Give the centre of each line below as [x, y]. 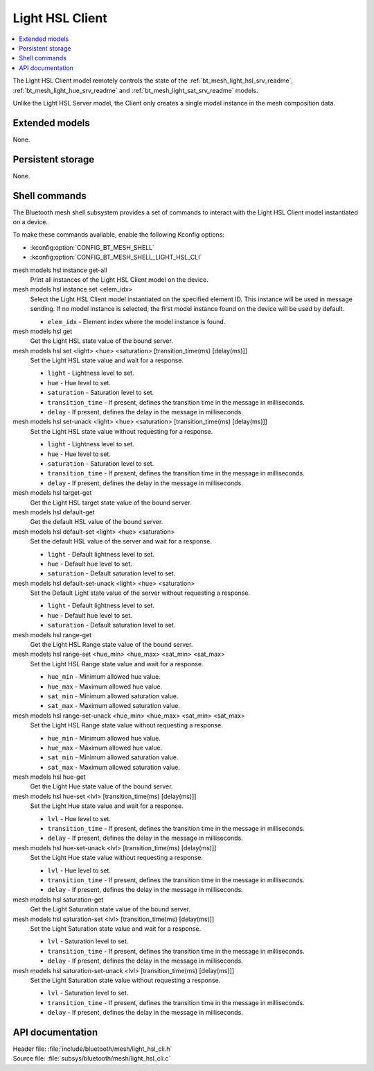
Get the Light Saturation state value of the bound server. [110, 909]
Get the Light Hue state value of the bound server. [101, 786]
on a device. [30, 222]
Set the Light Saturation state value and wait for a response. [116, 928]
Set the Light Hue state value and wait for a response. [107, 806]
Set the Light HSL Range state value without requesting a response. [126, 725]
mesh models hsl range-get [52, 634]
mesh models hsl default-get [54, 512]
